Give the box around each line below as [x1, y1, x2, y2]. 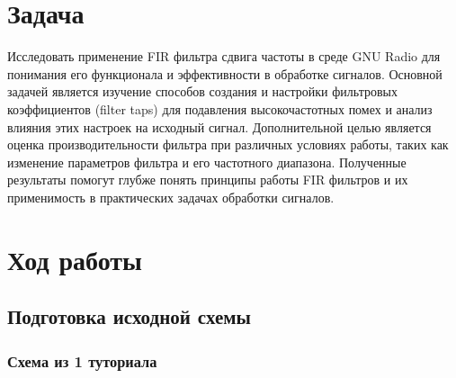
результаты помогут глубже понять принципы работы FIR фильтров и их [7, 170, 408, 189]
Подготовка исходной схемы [7, 302, 251, 330]
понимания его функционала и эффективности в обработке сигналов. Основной [7, 64, 443, 83]
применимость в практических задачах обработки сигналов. [7, 187, 335, 206]
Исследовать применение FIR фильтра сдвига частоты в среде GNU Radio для [7, 47, 441, 66]
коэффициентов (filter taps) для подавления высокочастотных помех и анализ [7, 99, 433, 118]
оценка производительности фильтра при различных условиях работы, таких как [7, 135, 449, 154]
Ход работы [7, 240, 142, 277]
